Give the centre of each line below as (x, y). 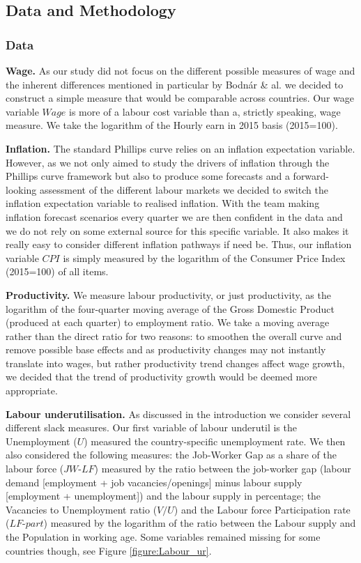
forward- (311, 176)
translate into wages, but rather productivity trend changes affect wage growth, (175, 363)
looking (21, 189)
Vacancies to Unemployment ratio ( (82, 509)
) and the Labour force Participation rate (262, 509)
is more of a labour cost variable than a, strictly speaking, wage (205, 111)
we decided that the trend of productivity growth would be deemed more (161, 377)
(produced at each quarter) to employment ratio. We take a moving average (168, 322)
